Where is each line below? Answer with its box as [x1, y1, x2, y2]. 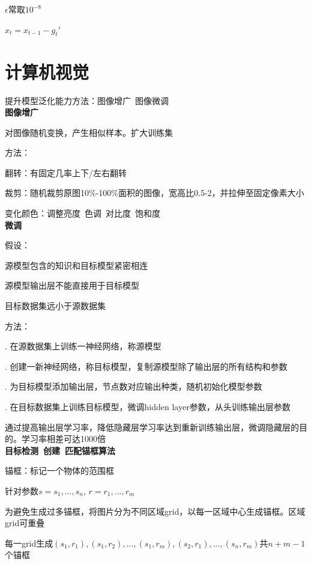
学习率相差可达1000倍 [21, 432, 106, 445]
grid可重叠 [5, 516, 45, 529]
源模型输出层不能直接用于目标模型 [5, 279, 139, 292]
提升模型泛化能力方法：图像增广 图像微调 [5, 94, 169, 106]
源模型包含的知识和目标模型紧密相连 [5, 259, 148, 271]
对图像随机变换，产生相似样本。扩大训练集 [5, 126, 173, 138]
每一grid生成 [5, 536, 53, 549]
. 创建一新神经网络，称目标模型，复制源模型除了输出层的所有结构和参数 [5, 360, 288, 372]
